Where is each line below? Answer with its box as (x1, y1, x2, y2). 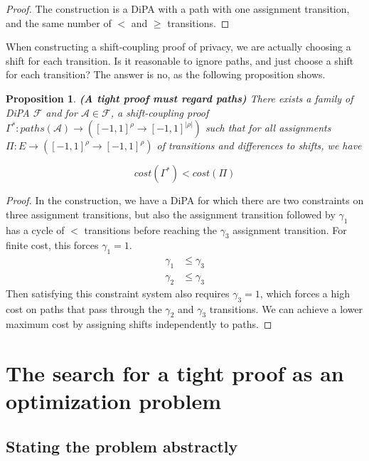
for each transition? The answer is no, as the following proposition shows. (6, 67, 326, 82)
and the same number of (6, 15, 112, 30)
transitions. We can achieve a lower (209, 301, 363, 316)
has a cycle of (6, 222, 65, 237)
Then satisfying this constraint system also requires (6, 285, 230, 300)
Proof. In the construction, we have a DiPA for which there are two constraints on (6, 193, 364, 208)
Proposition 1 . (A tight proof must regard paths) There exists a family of (6, 90, 353, 105)
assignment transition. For (232, 222, 347, 237)
